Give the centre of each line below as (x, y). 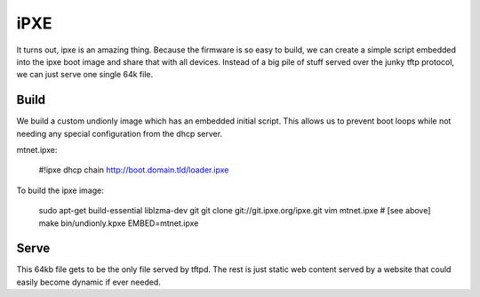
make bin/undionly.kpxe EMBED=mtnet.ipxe (119, 223)
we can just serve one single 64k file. (85, 75)
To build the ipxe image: (60, 190)
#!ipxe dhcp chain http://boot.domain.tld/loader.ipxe (134, 170)
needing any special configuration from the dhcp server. (119, 133)
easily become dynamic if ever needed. (89, 282)
